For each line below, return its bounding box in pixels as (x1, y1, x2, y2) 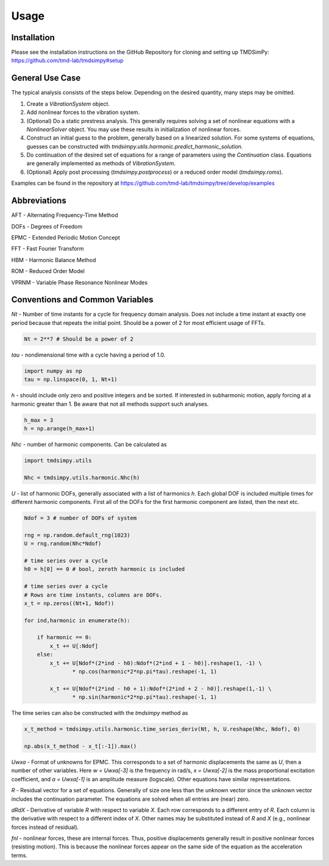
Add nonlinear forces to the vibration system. (26, 108, 140, 116)
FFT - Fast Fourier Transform (11, 245, 85, 252)
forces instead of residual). (11, 823, 79, 831)
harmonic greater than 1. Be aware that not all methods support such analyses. (11, 400, 209, 408)
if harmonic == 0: (37, 634, 92, 641)
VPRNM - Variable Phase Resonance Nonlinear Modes (11, 279, 148, 286)
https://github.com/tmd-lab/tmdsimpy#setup (11, 57, 124, 64)
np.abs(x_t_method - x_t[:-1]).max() (24, 742, 137, 750)
